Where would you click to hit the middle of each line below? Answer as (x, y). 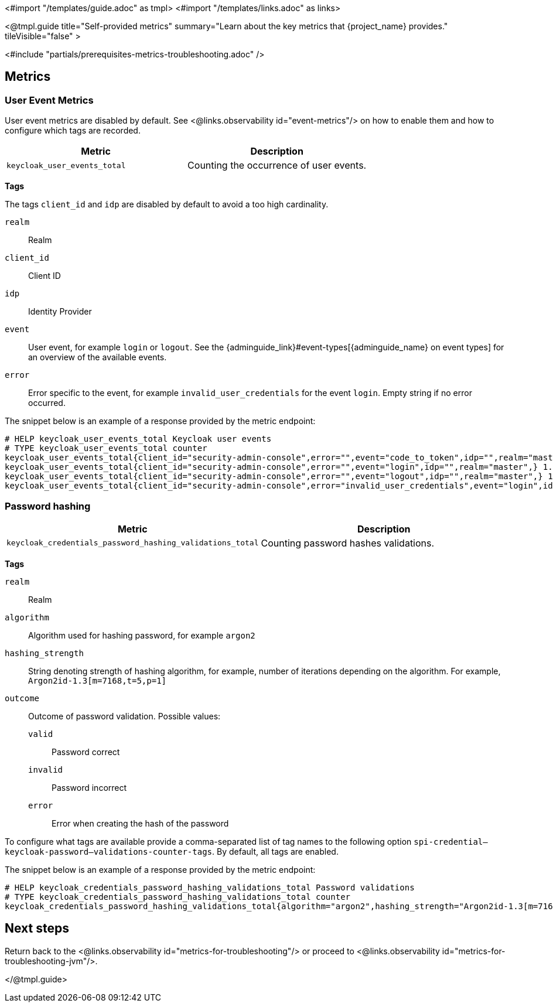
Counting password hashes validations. (348, 543)
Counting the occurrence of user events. (277, 165)
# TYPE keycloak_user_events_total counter (106, 448)
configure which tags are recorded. (73, 131)
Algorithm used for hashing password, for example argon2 (142, 635)
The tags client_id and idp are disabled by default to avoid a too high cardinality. (167, 204)
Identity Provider (60, 312)
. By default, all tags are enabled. (275, 851)
